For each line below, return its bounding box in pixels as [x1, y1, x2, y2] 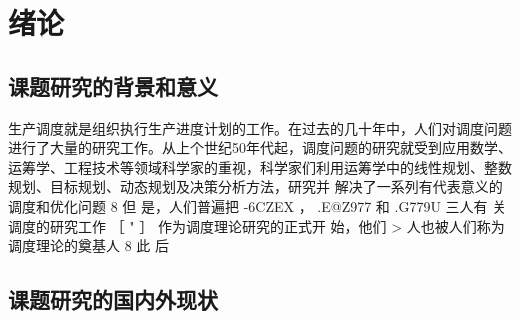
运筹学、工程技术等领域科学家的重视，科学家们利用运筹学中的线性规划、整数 [8, 156, 512, 177]
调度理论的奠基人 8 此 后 [8, 235, 169, 256]
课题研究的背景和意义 [8, 70, 218, 101]
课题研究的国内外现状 [8, 284, 218, 315]
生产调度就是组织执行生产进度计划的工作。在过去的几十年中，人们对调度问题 [8, 117, 512, 138]
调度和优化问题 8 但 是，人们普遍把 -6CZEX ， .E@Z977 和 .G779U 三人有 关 [8, 195, 507, 216]
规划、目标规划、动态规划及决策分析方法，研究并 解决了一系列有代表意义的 [8, 176, 503, 197]
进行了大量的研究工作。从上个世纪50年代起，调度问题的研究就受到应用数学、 [8, 137, 512, 158]
